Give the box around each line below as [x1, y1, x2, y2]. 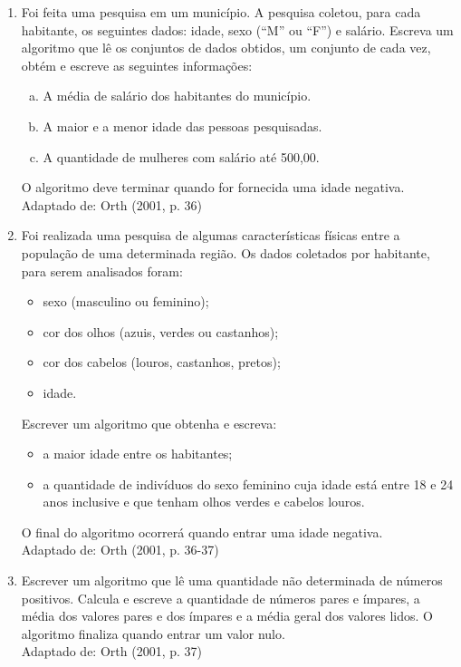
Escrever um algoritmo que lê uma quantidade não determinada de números [21, 571, 443, 590]
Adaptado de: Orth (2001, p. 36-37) [21, 540, 219, 559]
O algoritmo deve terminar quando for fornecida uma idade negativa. [21, 178, 405, 197]
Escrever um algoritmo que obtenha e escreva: [21, 413, 277, 432]
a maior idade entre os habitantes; [43, 444, 233, 463]
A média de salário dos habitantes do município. [43, 86, 312, 105]
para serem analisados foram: [21, 261, 183, 280]
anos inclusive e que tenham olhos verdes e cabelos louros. [43, 492, 365, 511]
